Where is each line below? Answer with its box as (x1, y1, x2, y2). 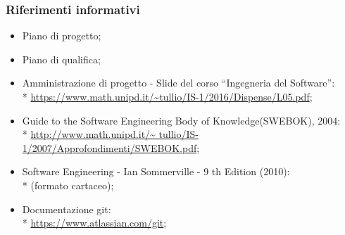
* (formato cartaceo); (22, 177, 114, 192)
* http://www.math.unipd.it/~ (22, 127, 156, 141)
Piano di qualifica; (22, 51, 101, 66)
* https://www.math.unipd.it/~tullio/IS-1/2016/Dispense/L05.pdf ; (22, 89, 313, 103)
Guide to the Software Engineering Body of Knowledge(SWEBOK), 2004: (22, 113, 341, 127)
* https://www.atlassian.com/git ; (22, 215, 167, 230)
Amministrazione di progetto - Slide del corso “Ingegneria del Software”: (22, 75, 335, 90)
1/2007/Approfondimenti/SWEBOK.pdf (22, 140, 197, 155)
